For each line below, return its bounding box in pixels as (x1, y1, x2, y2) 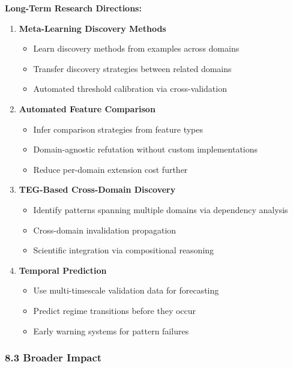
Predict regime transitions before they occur (33, 304, 196, 316)
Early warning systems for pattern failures (33, 324, 189, 337)
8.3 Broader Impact (5, 350, 102, 365)
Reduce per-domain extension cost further (33, 163, 188, 175)
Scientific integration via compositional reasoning (33, 244, 214, 256)
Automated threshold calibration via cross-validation (33, 82, 227, 95)
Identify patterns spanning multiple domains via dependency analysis (33, 203, 288, 216)
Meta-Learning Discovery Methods (19, 22, 166, 34)
